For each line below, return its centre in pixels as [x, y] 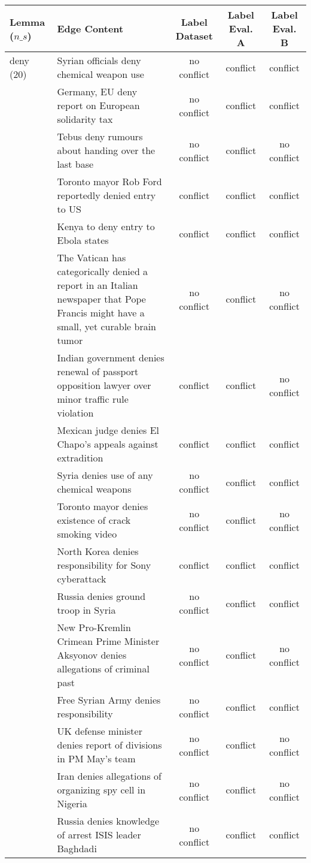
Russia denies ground [101, 596]
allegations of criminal [103, 669]
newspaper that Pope [101, 299]
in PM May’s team [96, 758]
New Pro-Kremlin [94, 627]
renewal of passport [98, 371]
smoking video [87, 534]
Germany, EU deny [97, 91]
